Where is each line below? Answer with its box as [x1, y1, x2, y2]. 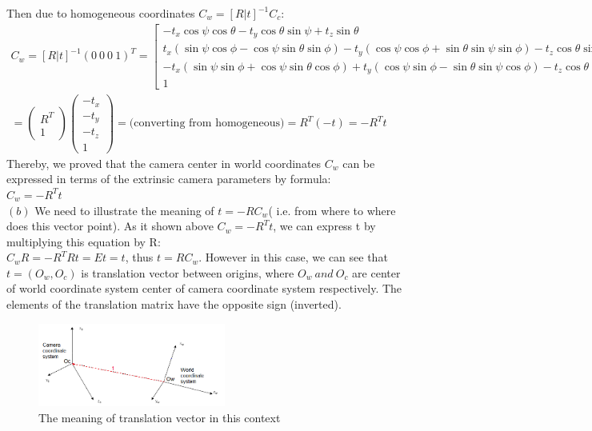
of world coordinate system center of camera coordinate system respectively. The [6, 280, 402, 297]
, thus [125, 249, 154, 265]
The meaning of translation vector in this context [38, 409, 281, 425]
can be [342, 154, 375, 171]
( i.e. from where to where [268, 202, 396, 218]
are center [352, 264, 401, 281]
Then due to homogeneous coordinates [6, 5, 195, 21]
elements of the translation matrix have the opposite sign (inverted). [6, 296, 342, 313]
